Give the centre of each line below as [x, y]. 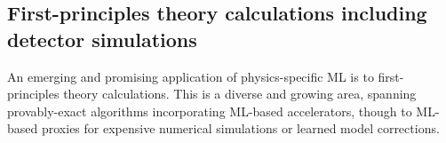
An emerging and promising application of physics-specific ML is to [191, 76]
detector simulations [102, 39]
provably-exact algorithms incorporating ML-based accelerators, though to [210, 111]
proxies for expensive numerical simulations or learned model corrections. [240, 128]
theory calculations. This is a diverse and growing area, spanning [240, 94]
